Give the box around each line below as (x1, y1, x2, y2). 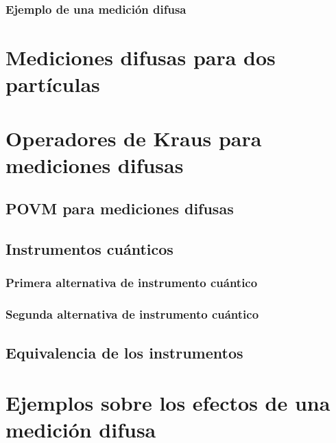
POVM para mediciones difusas (5, 198, 234, 219)
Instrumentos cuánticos (5, 238, 173, 260)
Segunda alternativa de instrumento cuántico (5, 306, 259, 323)
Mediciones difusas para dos (5, 43, 276, 71)
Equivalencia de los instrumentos (5, 341, 243, 363)
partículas (5, 70, 100, 98)
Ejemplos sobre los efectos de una (5, 389, 331, 417)
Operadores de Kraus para (5, 124, 262, 152)
